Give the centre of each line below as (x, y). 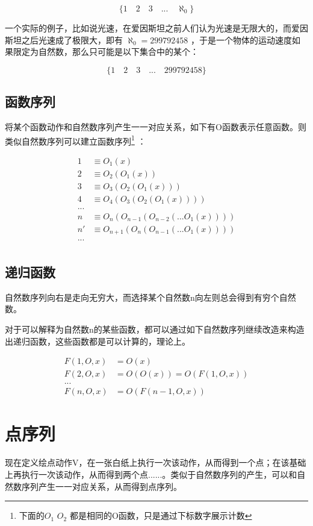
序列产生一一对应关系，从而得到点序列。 (101, 486)
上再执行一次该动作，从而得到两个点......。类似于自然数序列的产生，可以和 (151, 474)
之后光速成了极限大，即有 (72, 39)
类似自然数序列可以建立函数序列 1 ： (76, 140)
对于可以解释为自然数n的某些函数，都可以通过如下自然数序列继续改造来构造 (155, 329)
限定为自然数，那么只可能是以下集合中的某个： (106, 52)
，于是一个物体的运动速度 (241, 39)
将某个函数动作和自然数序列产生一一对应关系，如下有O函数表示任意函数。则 (156, 126)
